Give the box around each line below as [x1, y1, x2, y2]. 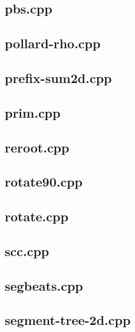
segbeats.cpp [5, 276, 83, 294]
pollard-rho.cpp [5, 34, 101, 52]
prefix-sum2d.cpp [5, 68, 112, 87]
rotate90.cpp [5, 172, 83, 191]
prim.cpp [5, 103, 61, 121]
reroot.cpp [5, 138, 70, 156]
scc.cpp [5, 241, 50, 260]
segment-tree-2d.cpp [5, 311, 131, 329]
